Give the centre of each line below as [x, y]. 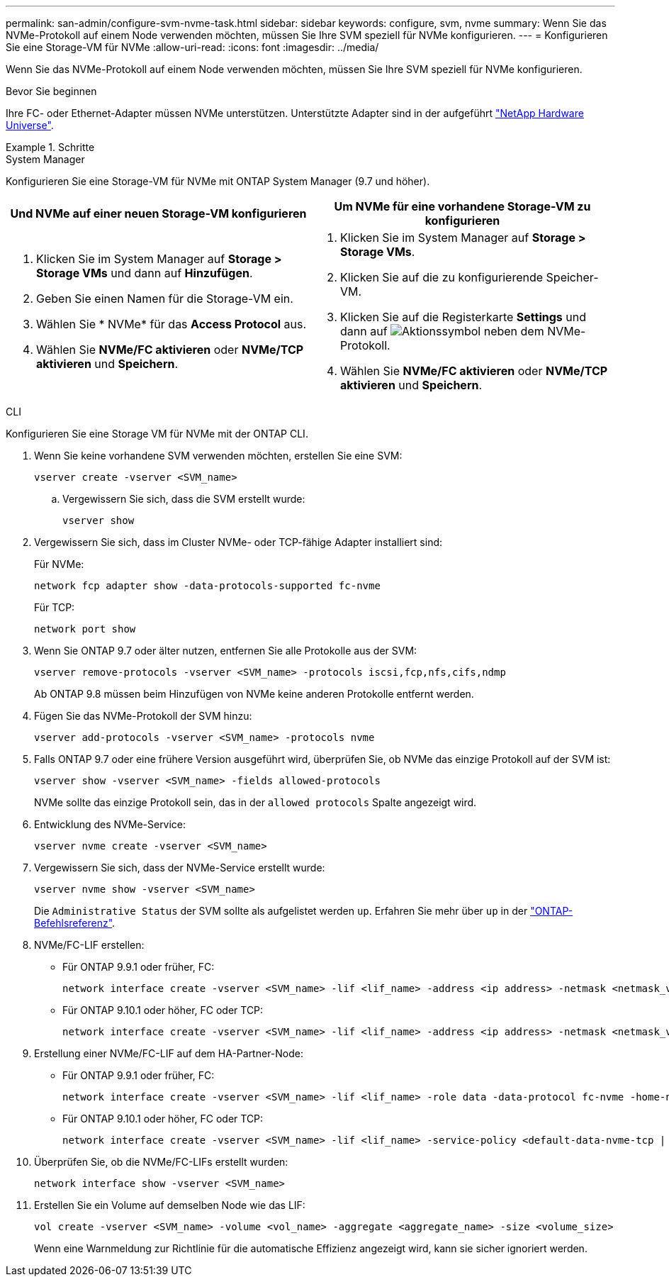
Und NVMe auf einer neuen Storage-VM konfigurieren [158, 213]
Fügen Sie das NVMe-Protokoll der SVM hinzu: [143, 716]
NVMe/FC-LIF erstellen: [89, 945]
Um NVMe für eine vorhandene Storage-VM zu [462, 206]
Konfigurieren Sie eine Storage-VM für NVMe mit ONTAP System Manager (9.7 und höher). [218, 181]
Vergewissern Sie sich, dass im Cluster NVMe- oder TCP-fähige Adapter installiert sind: [238, 542]
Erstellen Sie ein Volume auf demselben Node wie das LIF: [170, 1205]
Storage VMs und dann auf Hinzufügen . [145, 273]
